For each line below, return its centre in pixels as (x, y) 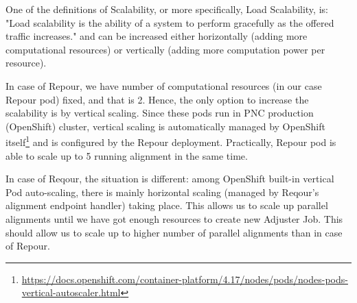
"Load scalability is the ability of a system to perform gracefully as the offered (170, 22)
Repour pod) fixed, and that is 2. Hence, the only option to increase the (157, 99)
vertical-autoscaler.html (71, 292)
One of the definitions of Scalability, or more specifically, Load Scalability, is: (167, 9)
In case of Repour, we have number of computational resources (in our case (164, 85)
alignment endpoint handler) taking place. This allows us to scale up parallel (167, 205)
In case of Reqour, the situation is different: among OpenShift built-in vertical (170, 179)
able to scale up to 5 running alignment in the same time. (127, 155)
